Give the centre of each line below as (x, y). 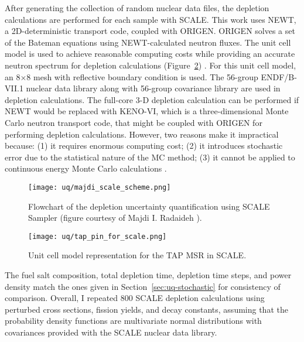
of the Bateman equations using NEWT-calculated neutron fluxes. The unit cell (148, 42)
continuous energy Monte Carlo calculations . (86, 168)
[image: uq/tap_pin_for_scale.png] (98, 236)
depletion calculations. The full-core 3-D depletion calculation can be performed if (152, 99)
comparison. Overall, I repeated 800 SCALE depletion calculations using (135, 298)
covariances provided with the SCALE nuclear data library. (111, 332)
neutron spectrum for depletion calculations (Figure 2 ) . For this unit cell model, (151, 65)
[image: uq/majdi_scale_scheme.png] (100, 187)
